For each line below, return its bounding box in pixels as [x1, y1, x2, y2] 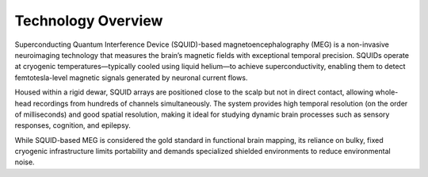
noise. [14, 157, 35, 167]
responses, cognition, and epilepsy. [14, 121, 131, 130]
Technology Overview [14, 12, 163, 29]
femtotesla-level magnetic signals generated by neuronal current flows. [14, 72, 248, 83]
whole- [375, 87, 399, 97]
